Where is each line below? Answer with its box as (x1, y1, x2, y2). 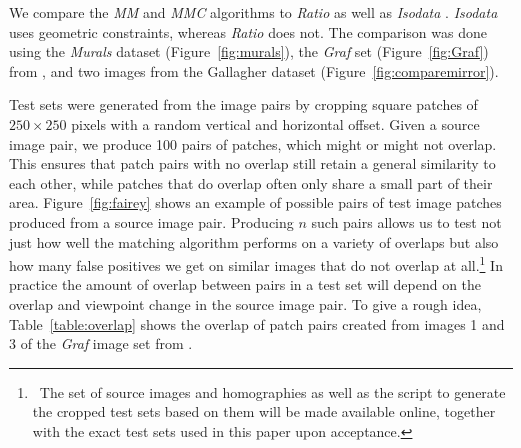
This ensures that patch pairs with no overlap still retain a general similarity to (9, 153, 496, 174)
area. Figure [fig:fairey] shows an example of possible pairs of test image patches (9, 192, 502, 213)
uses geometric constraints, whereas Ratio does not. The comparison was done (9, 21, 487, 42)
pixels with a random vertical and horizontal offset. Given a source (71, 113, 480, 134)
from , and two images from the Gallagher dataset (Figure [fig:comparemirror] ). (9, 60, 499, 81)
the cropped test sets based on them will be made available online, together (32, 401, 496, 422)
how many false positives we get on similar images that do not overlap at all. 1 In (9, 252, 503, 275)
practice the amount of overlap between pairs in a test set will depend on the (9, 274, 482, 295)
